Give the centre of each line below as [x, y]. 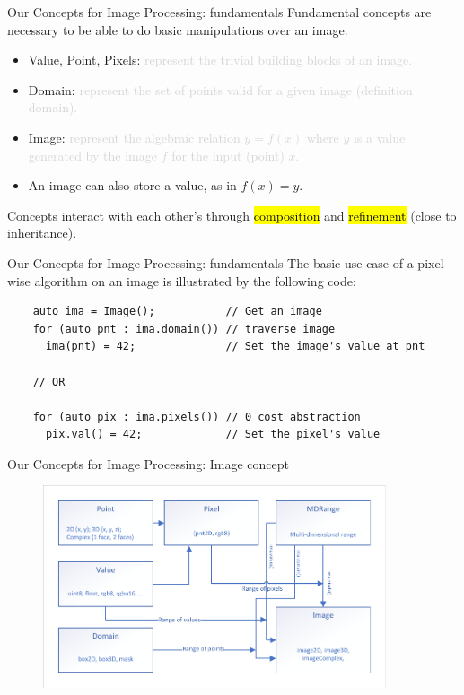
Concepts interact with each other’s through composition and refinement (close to [232, 215]
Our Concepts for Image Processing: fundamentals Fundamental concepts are [219, 12]
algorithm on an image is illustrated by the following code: [195, 280]
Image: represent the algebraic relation [134, 137]
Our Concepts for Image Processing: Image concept [148, 463]
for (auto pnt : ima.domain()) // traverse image [184, 329]
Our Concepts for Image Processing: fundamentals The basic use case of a [210, 262]
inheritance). [42, 233]
